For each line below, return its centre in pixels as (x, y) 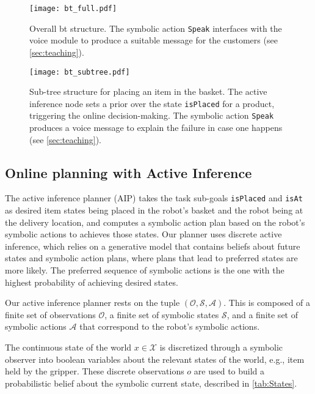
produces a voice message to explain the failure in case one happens (156, 128)
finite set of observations (50, 314)
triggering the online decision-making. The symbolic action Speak (152, 115)
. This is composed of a (267, 303)
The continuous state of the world (68, 347)
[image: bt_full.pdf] (73, 9)
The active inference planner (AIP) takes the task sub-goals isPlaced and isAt (154, 198)
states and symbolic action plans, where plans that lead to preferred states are (151, 258)
